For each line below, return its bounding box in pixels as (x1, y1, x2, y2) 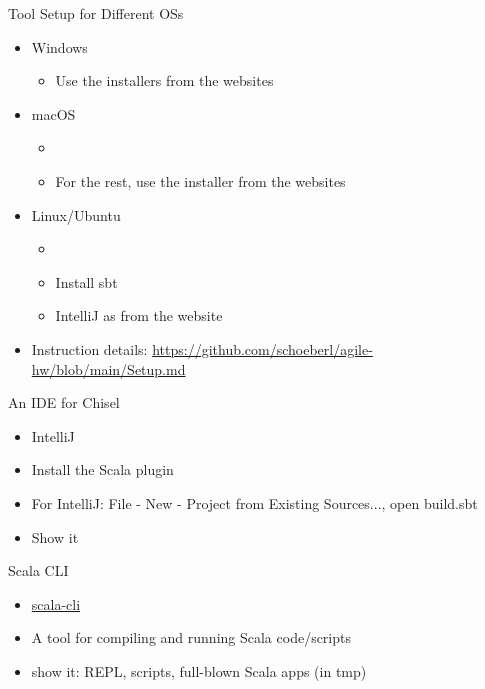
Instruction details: (31, 338, 148, 359)
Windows (31, 36, 88, 57)
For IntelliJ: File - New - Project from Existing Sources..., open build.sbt (31, 492, 478, 513)
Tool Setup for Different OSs (8, 3, 184, 23)
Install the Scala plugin (31, 459, 174, 480)
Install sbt (55, 271, 118, 292)
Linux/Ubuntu (31, 204, 121, 225)
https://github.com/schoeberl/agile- (152, 338, 373, 359)
